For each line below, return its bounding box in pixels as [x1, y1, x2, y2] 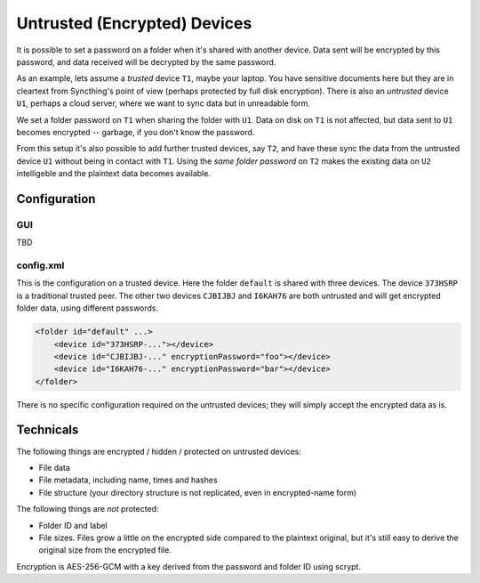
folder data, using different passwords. [16, 303, 159, 313]
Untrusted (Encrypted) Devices [16, 13, 252, 33]
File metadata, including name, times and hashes [38, 474, 218, 485]
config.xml [16, 259, 65, 271]
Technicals [16, 423, 79, 438]
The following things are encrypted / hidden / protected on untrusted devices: [16, 446, 302, 457]
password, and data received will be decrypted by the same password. [16, 56, 276, 67]
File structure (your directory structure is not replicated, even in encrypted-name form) [38, 487, 357, 498]
